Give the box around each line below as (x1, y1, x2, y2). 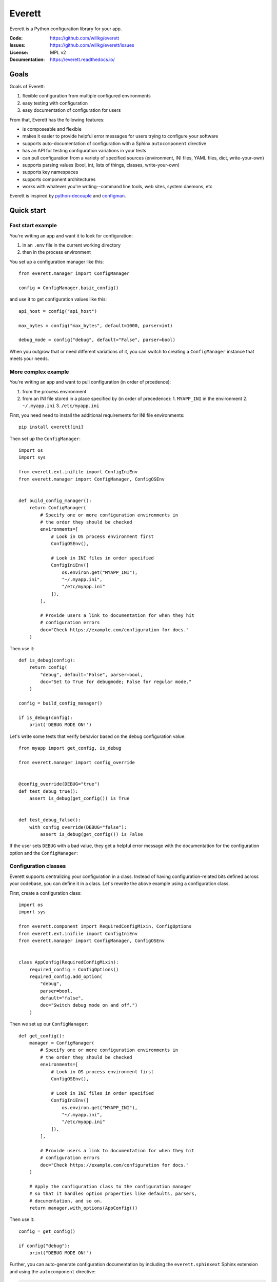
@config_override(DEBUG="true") (18, 781, 100, 787)
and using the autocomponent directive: (9, 1268, 96, 1274)
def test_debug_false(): (18, 817, 81, 823)
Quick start (9, 206, 46, 215)
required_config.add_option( (29, 973, 103, 979)
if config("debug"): (18, 1243, 70, 1249)
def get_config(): (18, 1033, 65, 1038)
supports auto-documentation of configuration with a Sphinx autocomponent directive (22, 140, 207, 146)
